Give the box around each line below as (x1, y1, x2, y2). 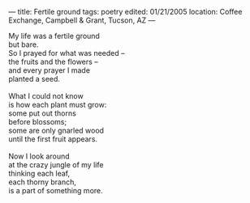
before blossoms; (8, 117, 67, 126)
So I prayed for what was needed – (8, 49, 125, 57)
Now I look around (8, 151, 70, 161)
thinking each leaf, (8, 169, 71, 178)
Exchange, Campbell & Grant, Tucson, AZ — (8, 15, 156, 25)
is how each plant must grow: (8, 100, 107, 109)
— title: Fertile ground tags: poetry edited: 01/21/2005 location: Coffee (8, 7, 243, 16)
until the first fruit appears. (8, 134, 98, 144)
